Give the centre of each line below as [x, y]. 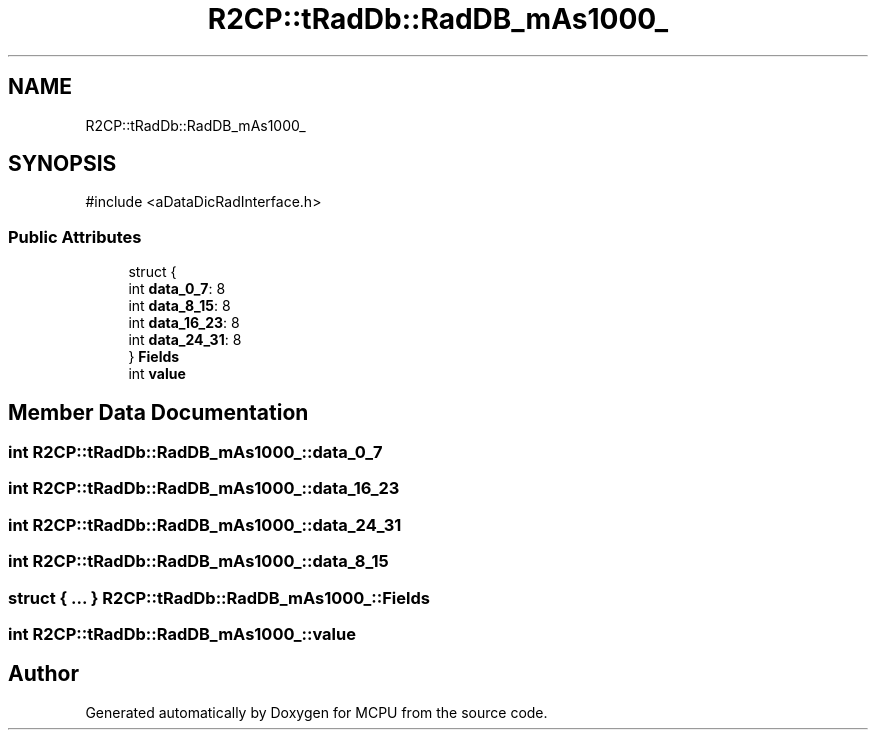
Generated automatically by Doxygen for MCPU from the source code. [316, 712]
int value [157, 374]
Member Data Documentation [158, 412]
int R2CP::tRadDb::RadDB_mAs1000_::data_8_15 [198, 561]
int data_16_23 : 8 [184, 323]
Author [43, 674]
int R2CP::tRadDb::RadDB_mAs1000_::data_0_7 [195, 452]
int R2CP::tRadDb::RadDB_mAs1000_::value [182, 633]
